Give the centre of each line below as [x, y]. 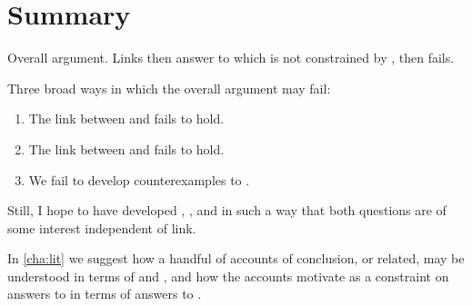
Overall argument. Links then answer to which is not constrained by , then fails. [231, 58]
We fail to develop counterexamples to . [139, 179]
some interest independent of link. [102, 227]
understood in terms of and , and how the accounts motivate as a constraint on [228, 276]
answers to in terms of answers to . [105, 294]
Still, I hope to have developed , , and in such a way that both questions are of [227, 210]
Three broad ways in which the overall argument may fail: [169, 88]
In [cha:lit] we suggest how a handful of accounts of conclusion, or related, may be [236, 258]
